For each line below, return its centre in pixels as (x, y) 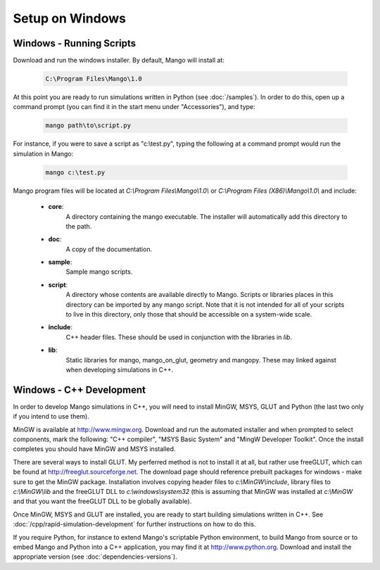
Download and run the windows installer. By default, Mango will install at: (119, 61)
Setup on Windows (70, 18)
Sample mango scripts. (99, 272)
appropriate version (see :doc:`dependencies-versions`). (95, 557)
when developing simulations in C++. (120, 370)
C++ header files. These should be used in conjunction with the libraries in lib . (179, 337)
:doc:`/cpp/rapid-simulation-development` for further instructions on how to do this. (134, 524)
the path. (79, 226)
